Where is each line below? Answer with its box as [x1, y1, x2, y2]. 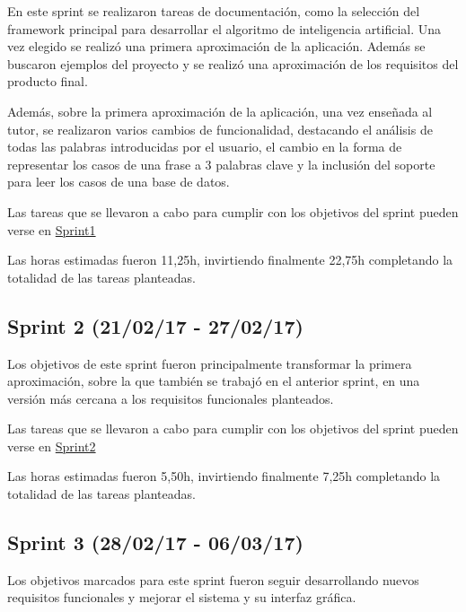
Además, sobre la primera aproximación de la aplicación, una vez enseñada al [7, 101, 433, 120]
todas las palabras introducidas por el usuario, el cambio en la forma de [7, 137, 402, 156]
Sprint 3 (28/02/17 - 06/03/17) [7, 529, 303, 556]
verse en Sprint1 [7, 220, 96, 239]
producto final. [7, 72, 88, 91]
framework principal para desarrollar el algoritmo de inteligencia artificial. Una [7, 19, 442, 38]
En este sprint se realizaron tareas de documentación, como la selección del [7, 2, 420, 20]
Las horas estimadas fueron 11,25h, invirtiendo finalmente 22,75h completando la [7, 250, 453, 269]
